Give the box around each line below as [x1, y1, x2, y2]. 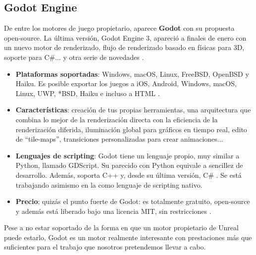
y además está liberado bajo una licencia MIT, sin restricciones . [15, 205, 211, 216]
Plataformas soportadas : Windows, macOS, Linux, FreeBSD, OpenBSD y [15, 68, 249, 79]
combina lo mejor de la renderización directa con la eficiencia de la [15, 114, 218, 124]
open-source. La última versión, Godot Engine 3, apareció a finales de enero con [4, 32, 247, 43]
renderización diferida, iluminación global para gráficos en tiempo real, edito [15, 124, 247, 134]
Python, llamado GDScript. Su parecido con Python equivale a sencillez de [15, 160, 243, 170]
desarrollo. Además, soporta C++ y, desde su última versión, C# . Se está [15, 169, 242, 180]
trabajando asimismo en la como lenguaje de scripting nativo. [15, 179, 203, 190]
